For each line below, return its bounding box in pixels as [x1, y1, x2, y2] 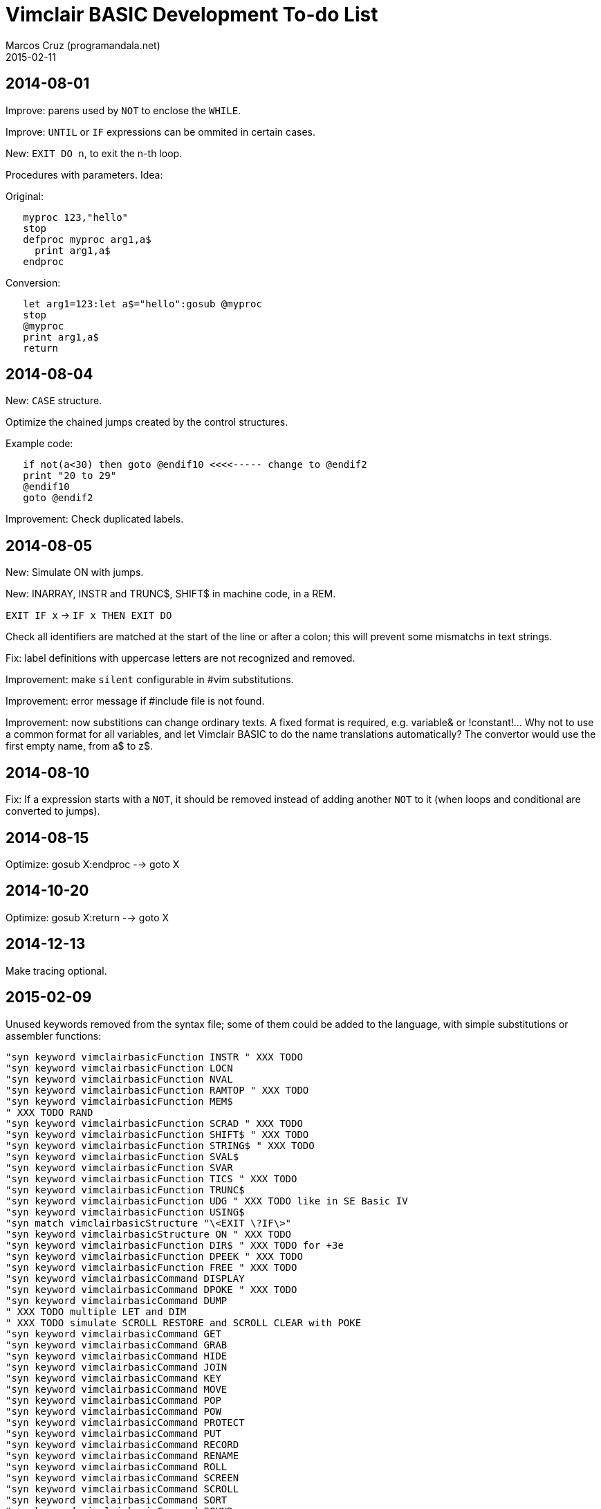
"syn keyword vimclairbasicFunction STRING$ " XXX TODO [6, 1139, 315, 1151]
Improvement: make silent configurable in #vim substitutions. [6, 674, 294, 686]
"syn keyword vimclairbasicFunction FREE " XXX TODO [6, 1261, 297, 1273]
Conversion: [6, 276, 61, 289]
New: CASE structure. [6, 395, 102, 407]
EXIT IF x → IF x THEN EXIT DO [6, 609, 172, 622]
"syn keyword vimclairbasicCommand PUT [6, 1427, 221, 1439]
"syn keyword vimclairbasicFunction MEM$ [6, 1095, 233, 1107]
